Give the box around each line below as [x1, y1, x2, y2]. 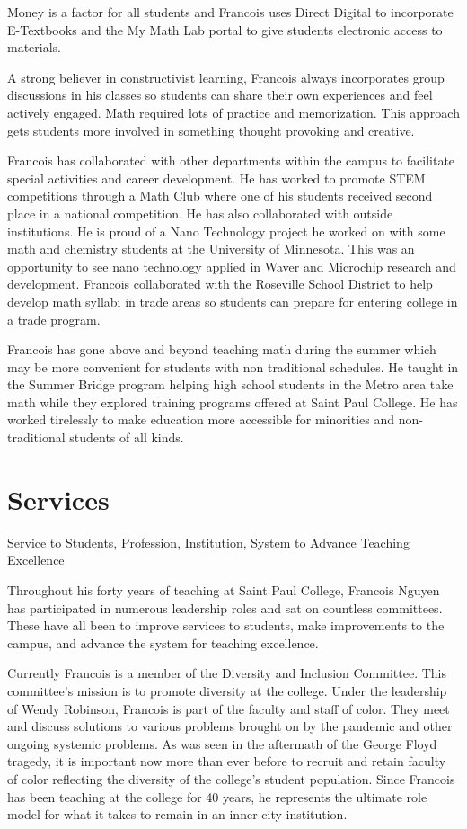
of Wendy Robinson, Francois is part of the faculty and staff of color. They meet [7, 699, 450, 718]
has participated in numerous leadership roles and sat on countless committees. [7, 598, 443, 617]
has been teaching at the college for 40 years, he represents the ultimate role [7, 787, 427, 806]
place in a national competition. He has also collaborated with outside [7, 203, 393, 222]
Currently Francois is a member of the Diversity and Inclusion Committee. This [7, 664, 447, 682]
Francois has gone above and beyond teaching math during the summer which [7, 340, 436, 359]
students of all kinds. [69, 428, 184, 447]
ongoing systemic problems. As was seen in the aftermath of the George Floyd [7, 734, 437, 753]
